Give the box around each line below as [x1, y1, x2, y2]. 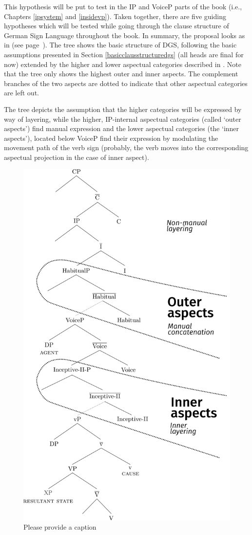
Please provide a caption [23, 522, 97, 532]
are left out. [4, 88, 39, 98]
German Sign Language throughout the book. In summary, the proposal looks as [4, 30, 245, 40]
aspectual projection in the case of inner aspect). [4, 152, 149, 162]
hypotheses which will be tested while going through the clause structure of [4, 21, 229, 31]
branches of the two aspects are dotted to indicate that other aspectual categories [4, 78, 248, 88]
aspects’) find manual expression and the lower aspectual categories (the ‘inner [4, 123, 239, 134]
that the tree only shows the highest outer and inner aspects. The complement [4, 68, 238, 79]
